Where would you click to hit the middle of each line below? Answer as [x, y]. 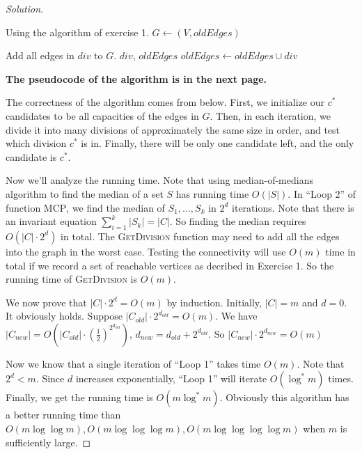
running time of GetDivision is [71, 279]
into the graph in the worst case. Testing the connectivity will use [146, 251]
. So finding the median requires [238, 221]
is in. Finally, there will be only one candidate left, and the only [218, 143]
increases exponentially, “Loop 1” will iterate [171, 378]
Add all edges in [40, 55]
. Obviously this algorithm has [284, 397]
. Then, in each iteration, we [270, 115]
